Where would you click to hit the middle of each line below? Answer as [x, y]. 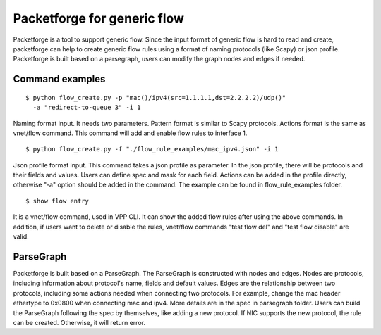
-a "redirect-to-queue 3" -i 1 [87, 108]
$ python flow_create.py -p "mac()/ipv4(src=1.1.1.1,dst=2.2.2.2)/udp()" [156, 97]
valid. [21, 236]
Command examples [59, 79]
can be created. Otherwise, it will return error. [79, 322]
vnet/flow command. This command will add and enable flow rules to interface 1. [130, 133]
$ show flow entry [58, 201]
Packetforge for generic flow [99, 18]
